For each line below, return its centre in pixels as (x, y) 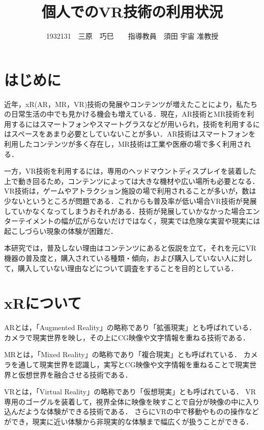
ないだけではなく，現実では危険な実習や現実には (178, 221)
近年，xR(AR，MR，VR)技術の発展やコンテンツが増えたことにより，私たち (131, 104)
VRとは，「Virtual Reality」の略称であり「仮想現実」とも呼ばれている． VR (130, 392)
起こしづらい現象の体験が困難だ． (61, 231)
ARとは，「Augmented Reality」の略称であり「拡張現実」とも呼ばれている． (130, 327)
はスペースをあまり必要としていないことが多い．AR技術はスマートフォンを (130, 134)
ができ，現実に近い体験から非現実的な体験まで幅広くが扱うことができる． (129, 422)
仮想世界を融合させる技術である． (75, 374)
